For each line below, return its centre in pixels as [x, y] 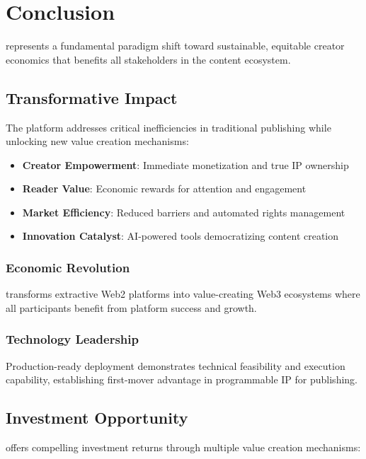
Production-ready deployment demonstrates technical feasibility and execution [176, 365]
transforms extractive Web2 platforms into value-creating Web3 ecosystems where [183, 294]
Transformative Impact [92, 97]
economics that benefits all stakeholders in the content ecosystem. [148, 59]
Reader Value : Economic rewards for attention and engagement [164, 188]
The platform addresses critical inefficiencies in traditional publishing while [168, 127]
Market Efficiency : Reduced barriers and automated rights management [184, 212]
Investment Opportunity [97, 418]
